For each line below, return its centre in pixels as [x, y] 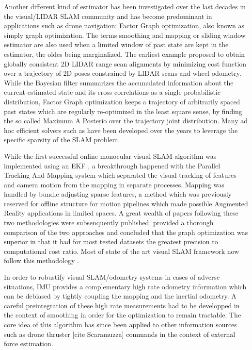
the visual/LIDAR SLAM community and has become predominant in [108, 16]
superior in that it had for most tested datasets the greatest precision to [111, 242]
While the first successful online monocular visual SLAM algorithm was [110, 156]
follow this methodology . [41, 260]
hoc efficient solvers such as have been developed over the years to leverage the [121, 130]
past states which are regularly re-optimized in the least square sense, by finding [123, 111]
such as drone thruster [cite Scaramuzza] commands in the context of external [120, 334]
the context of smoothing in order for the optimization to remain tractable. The [123, 315]
